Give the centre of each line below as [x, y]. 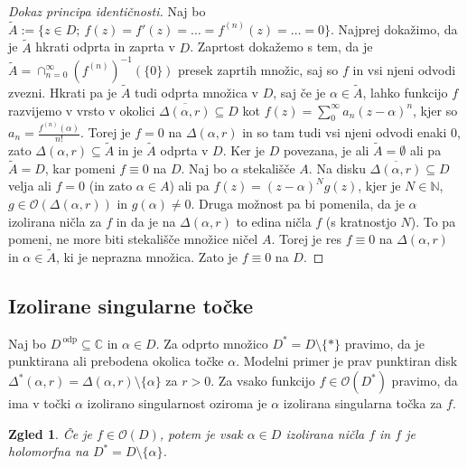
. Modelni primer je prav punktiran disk [347, 361]
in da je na [146, 221]
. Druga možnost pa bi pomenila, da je [298, 204]
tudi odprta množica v [196, 92]
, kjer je [379, 186]
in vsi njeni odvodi [404, 69]
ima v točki [40, 403]
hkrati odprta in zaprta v [105, 47]
